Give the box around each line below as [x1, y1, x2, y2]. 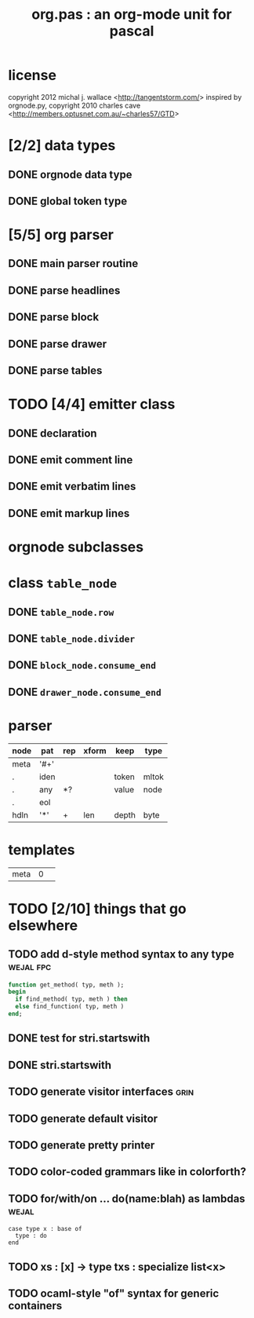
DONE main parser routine [8, 257, 139, 270]
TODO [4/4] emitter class [8, 395, 176, 413]
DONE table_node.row [8, 605, 114, 618]
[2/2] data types [8, 137, 116, 155]
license [8, 67, 57, 84]
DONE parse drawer [8, 337, 107, 350]
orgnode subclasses [8, 538, 143, 555]
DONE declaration [8, 427, 97, 440]
